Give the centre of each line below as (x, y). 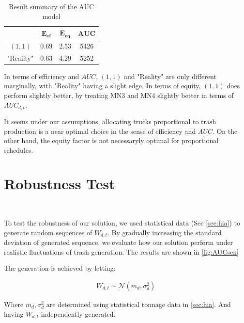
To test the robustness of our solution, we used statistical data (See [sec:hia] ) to (122, 223)
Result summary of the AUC (51, 6)
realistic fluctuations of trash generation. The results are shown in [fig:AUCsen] (121, 251)
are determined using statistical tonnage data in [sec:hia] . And (138, 304)
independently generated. (78, 314)
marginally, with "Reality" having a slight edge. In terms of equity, (102, 86)
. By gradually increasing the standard (164, 232)
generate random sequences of (48, 232)
